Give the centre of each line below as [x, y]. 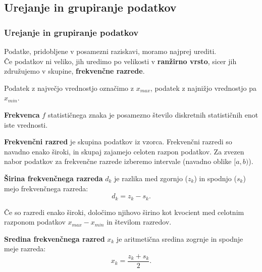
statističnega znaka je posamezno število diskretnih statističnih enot [153, 114]
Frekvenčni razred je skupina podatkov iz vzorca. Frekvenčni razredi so [118, 142]
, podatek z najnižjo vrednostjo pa [203, 88]
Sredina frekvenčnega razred [55, 238]
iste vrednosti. [26, 124]
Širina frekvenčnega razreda [54, 178]
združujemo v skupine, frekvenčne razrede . [74, 71]
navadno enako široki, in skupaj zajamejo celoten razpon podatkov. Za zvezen [124, 151]
